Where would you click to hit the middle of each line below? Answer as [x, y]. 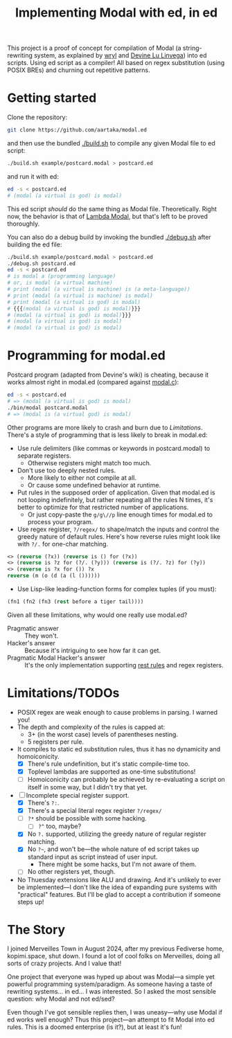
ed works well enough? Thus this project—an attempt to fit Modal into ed [111, 1020]
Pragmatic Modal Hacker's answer [56, 657]
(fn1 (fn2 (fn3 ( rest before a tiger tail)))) [75, 602]
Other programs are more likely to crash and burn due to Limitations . [105, 427]
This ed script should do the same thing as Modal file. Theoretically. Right [112, 208]
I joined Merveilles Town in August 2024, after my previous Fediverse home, [116, 949]
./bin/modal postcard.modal [48, 408]
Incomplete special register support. [78, 796]
